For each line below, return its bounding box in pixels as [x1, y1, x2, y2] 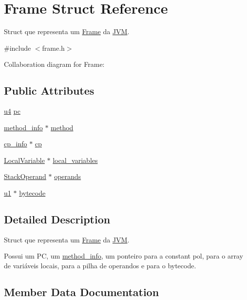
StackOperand [4, 171, 46, 181]
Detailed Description [4, 212, 111, 227]
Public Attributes [4, 83, 95, 98]
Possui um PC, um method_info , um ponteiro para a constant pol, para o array [4, 251, 243, 261]
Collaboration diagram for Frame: [4, 59, 105, 69]
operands [54, 171, 81, 181]
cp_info [4, 139, 27, 149]
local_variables [53, 155, 98, 165]
